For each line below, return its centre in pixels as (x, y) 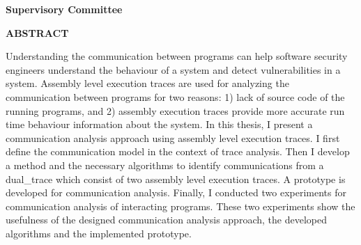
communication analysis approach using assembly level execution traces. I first (173, 137)
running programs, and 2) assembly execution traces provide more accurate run (175, 110)
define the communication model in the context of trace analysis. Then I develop (178, 151)
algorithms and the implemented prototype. (99, 233)
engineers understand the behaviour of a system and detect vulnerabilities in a (173, 69)
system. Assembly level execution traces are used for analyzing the (147, 83)
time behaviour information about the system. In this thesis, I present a (159, 124)
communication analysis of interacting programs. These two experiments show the (180, 206)
